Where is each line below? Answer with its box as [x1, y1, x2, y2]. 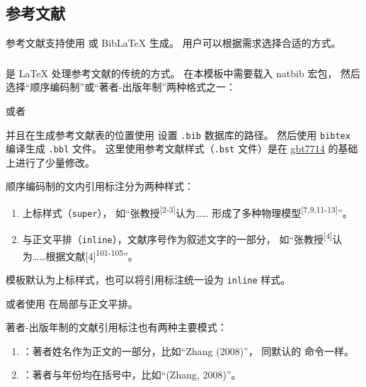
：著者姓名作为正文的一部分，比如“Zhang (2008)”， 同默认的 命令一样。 [22, 343, 355, 358]
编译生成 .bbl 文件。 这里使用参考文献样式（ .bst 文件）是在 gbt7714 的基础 [6, 141, 358, 156]
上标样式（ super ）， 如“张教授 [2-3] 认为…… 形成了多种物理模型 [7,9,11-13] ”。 [22, 203, 353, 220]
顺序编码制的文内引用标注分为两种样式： [6, 179, 194, 193]
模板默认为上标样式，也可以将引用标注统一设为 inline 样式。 [6, 271, 291, 286]
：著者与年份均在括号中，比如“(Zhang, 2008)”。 [22, 367, 241, 382]
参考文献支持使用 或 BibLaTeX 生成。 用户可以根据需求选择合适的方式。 [6, 35, 341, 50]
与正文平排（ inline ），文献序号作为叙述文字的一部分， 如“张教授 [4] [22, 230, 333, 246]
